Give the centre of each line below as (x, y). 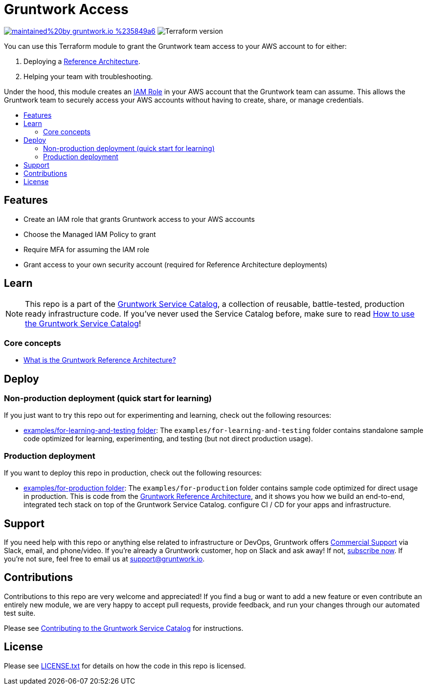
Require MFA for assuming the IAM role (87, 249)
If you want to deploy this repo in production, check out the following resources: (133, 473)
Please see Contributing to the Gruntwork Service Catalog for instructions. (124, 628)
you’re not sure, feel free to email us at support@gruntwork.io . (104, 559)
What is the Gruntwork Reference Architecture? (100, 360)
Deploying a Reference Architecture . (82, 61)
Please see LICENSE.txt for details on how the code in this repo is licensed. (125, 666)
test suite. (20, 613)
